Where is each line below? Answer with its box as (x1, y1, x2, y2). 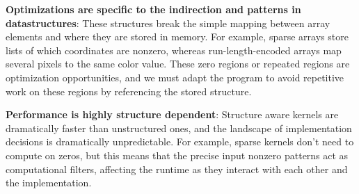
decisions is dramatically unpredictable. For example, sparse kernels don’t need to (6, 134, 354, 149)
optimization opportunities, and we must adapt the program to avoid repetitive (6, 70, 344, 84)
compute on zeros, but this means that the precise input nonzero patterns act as (6, 147, 349, 162)
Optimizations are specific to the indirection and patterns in (6, 2, 301, 16)
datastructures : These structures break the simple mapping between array (6, 15, 330, 30)
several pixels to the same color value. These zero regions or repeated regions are (6, 56, 350, 71)
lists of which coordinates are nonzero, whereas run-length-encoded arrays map (6, 42, 342, 57)
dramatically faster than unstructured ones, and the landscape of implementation (6, 120, 352, 135)
